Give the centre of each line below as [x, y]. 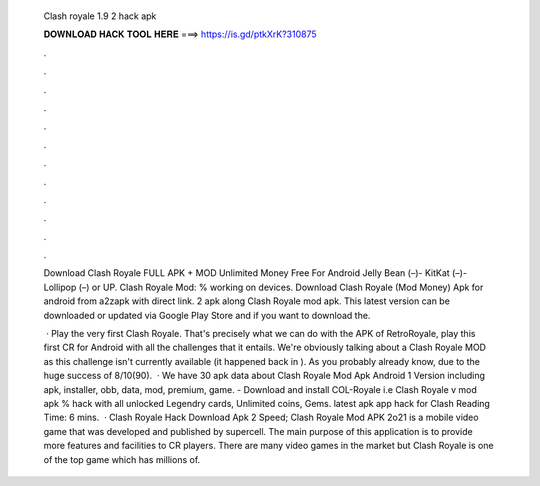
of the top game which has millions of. [122, 459]
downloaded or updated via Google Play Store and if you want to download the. [207, 315]
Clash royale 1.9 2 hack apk [100, 16]
